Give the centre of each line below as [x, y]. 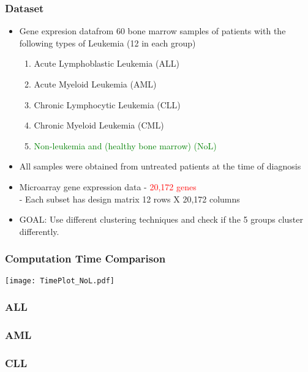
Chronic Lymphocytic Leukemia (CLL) [107, 104]
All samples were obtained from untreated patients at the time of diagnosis [160, 166]
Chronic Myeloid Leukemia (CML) [99, 125]
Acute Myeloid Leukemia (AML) [95, 84]
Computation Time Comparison [85, 259]
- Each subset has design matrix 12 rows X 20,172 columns [130, 199]
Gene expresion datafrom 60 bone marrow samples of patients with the [152, 31]
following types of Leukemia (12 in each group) [107, 43]
